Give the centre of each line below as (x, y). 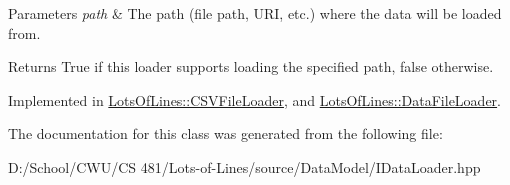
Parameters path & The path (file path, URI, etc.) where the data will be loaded (255, 13)
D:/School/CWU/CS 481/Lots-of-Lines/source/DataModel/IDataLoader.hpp (244, 166)
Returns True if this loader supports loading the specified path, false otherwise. (251, 66)
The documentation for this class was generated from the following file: (225, 133)
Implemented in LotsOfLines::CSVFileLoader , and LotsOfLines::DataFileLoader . (254, 99)
